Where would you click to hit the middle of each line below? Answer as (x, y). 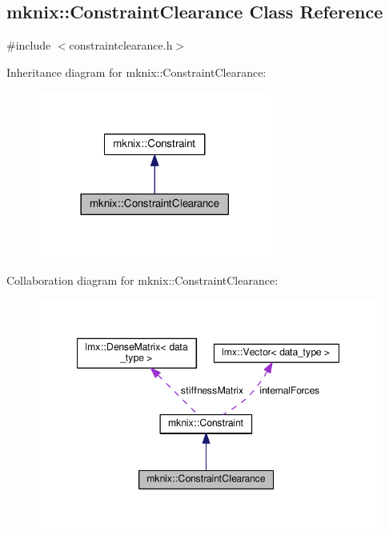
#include (29, 45)
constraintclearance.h (121, 45)
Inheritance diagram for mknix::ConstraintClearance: (136, 72)
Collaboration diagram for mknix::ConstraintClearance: (142, 279)
